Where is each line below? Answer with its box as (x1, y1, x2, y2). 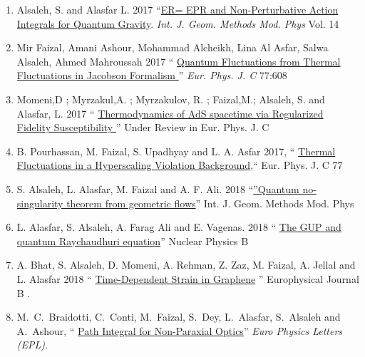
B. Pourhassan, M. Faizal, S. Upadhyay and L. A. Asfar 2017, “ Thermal (16, 143, 336, 158)
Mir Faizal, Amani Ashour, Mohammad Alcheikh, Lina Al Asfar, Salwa (16, 40, 329, 55)
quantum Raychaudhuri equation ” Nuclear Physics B (16, 233, 249, 248)
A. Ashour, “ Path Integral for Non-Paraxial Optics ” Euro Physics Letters (16, 323, 343, 338)
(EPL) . (16, 337, 48, 352)
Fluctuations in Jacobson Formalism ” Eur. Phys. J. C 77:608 (16, 68, 287, 83)
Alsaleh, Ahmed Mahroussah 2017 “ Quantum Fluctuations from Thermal (16, 53, 341, 68)
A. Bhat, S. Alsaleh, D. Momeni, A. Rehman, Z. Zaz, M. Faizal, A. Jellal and (16, 257, 356, 272)
